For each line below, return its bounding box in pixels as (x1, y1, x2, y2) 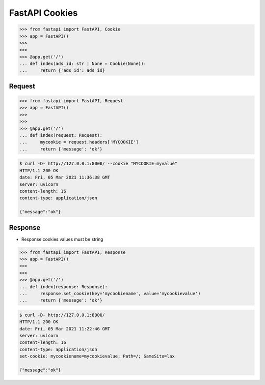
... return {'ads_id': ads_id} (19, 68, 105, 73)
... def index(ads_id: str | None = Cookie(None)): (19, 61, 147, 66)
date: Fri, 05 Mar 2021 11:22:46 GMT (19, 326, 110, 331)
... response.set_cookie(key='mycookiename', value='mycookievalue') (19, 291, 201, 296)
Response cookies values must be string (21, 236, 103, 242)
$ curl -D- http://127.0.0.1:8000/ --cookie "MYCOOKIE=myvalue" (19, 161, 178, 167)
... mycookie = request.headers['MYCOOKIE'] (19, 139, 139, 145)
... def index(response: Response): (19, 284, 108, 290)
